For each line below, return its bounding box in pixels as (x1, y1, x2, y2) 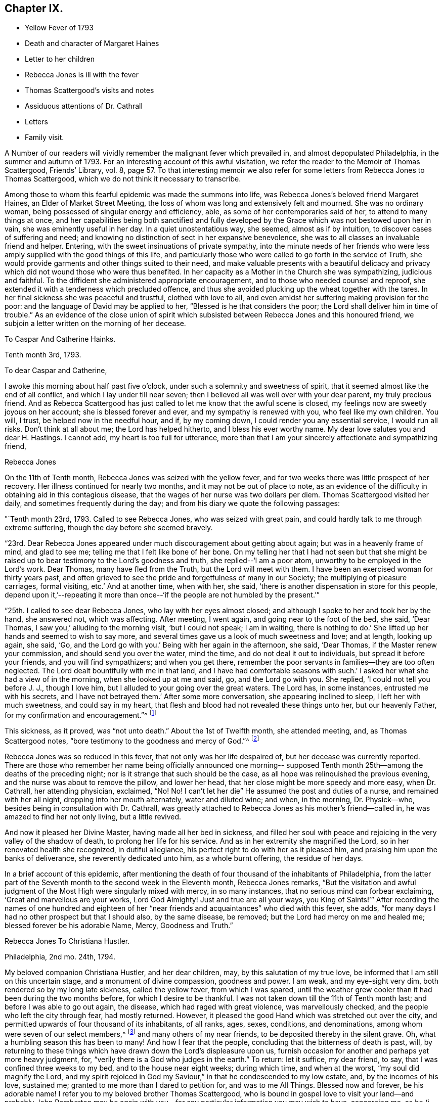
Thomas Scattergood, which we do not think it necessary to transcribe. (5, 174, 241, 183)
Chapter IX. (5, 2, 63, 15)
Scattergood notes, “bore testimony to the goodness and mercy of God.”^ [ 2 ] (5, 735, 259, 745)
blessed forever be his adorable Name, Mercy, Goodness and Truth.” (5, 921, 233, 930)
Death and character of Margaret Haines (25, 39, 159, 48)
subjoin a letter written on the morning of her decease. (5, 319, 186, 328)
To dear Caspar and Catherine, (5, 366, 107, 375)
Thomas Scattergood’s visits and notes (25, 86, 154, 95)
